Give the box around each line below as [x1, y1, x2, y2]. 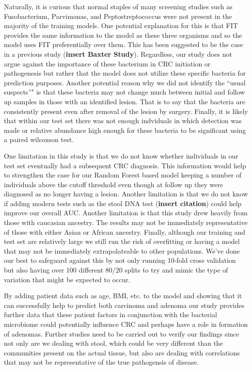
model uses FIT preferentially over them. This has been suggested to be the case [4, 39, 243, 49]
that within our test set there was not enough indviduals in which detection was [4, 115, 242, 126]
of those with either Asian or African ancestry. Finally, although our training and [4, 226, 246, 237]
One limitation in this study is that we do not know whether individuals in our [4, 150, 238, 161]
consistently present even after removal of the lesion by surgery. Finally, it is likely [4, 106, 248, 116]
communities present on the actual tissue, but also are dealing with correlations [4, 347, 240, 357]
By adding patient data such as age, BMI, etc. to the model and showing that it [4, 290, 242, 301]
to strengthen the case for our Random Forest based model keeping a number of [4, 170, 242, 180]
